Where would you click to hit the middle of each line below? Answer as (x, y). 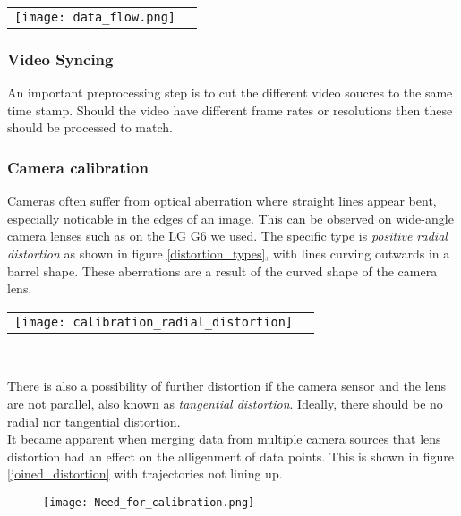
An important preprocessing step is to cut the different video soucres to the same (230, 93)
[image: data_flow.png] (95, 17)
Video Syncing (60, 59)
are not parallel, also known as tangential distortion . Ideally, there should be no (225, 403)
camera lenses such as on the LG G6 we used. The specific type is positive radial (227, 236)
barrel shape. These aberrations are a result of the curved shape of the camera (222, 271)
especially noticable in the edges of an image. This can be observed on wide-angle (230, 218)
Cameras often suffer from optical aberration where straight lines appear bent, (222, 201)
